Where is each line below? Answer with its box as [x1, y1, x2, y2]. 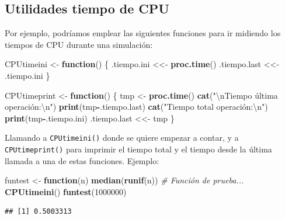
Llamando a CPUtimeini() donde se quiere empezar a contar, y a [5, 131, 239, 144]
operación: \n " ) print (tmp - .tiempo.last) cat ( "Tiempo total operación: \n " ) [5, 100, 268, 113]
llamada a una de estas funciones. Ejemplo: [5, 154, 159, 166]
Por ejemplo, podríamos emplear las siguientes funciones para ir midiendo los [5, 27, 281, 39]
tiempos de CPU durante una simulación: [5, 38, 153, 50]
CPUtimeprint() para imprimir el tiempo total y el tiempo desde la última [5, 143, 272, 155]
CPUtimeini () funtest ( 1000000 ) [5, 185, 127, 197]
